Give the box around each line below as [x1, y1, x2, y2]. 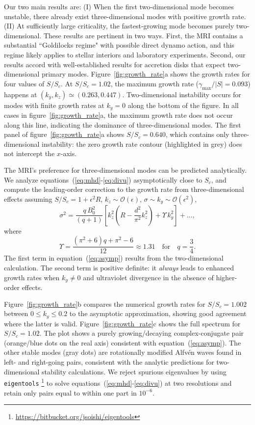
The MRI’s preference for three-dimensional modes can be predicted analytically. [4, 164, 247, 175]
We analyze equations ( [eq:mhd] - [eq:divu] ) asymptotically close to [4, 174, 203, 185]
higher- [216, 272, 237, 282]
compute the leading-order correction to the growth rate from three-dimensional [4, 184, 244, 194]
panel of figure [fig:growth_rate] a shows [4, 129, 125, 139]
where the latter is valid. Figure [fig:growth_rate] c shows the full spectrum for [4, 318, 241, 328]
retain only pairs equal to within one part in [4, 387, 137, 398]
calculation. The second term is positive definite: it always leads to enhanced [4, 262, 234, 272]
